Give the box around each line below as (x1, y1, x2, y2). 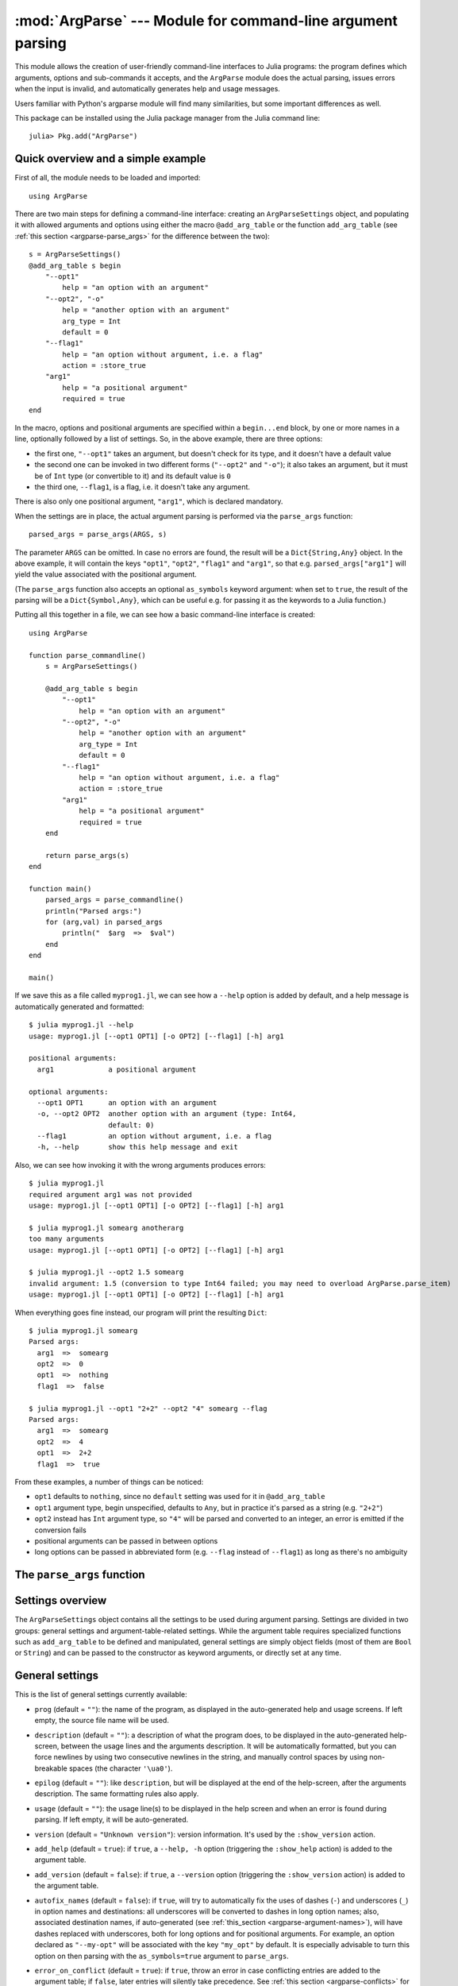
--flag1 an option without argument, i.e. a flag (37, 1132, 271, 1141)
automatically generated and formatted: (14, 1002, 144, 1011)
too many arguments (29, 1234, 105, 1243)
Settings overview (14, 1594, 107, 1608)
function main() (29, 884, 92, 893)
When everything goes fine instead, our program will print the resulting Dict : (14, 1308, 267, 1317)
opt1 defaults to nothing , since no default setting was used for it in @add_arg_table (34, 1492, 325, 1501)
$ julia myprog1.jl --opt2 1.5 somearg (29, 1268, 184, 1277)
